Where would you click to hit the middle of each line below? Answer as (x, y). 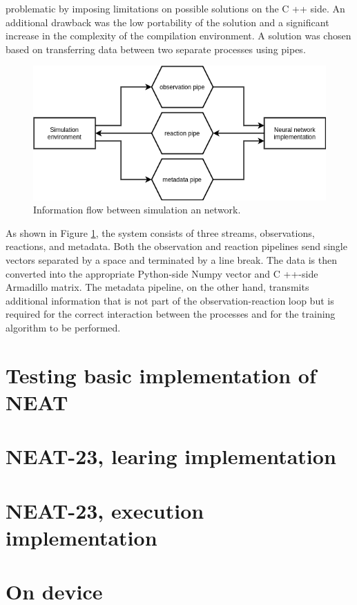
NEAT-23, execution (105, 510)
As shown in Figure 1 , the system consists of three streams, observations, (160, 232)
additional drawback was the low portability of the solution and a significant (167, 22)
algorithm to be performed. (63, 327)
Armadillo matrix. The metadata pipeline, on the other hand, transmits (157, 287)
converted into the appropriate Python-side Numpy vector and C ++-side (162, 273)
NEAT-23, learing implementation (171, 456)
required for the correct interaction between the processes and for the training (171, 314)
